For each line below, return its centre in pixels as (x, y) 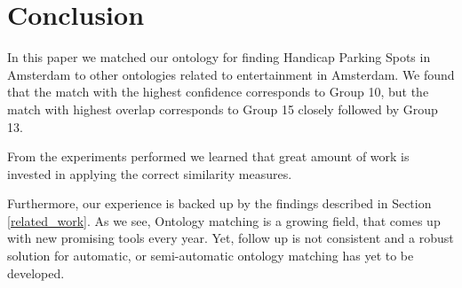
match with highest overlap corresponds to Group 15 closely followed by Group (223, 109)
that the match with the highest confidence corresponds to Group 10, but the (218, 92)
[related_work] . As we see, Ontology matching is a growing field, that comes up (224, 220)
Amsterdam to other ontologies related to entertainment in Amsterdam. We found (231, 74)
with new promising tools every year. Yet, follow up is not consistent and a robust (231, 238)
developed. (36, 272)
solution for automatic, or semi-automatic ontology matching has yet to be (211, 256)
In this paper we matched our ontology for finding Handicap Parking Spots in (219, 57)
